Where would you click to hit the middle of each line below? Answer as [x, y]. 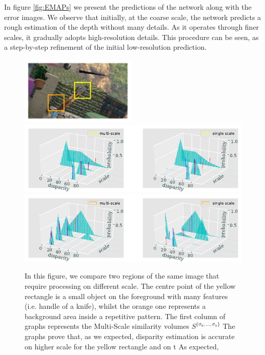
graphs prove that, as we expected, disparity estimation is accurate [130, 336]
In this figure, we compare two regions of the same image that [122, 276]
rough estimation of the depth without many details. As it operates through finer [132, 27]
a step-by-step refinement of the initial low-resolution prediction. [106, 47]
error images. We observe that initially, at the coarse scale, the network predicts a [133, 17]
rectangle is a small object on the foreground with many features [126, 296]
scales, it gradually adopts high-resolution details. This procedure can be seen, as [131, 37]
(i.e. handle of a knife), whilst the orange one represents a [115, 306]
